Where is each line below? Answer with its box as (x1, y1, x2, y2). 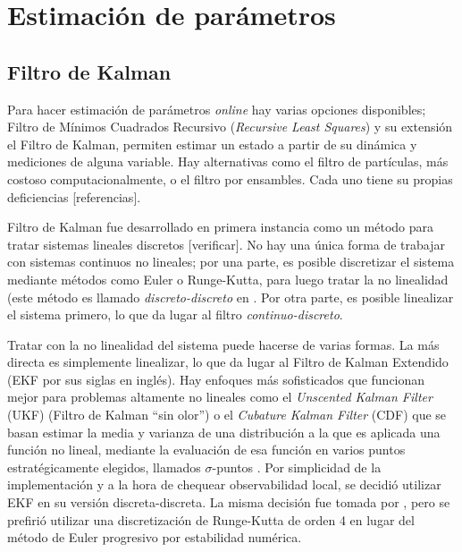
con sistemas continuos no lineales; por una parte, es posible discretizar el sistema (7, 252, 455, 271)
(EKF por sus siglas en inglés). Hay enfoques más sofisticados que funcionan (7, 369, 425, 388)
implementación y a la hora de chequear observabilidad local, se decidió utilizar (7, 475, 441, 494)
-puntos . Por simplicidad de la (212, 457, 382, 476)
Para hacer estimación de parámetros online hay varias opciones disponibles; (7, 99, 426, 118)
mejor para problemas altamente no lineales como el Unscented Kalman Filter (7, 387, 433, 406)
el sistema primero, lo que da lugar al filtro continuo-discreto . (7, 305, 343, 324)
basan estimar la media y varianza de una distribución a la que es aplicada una (7, 422, 441, 441)
